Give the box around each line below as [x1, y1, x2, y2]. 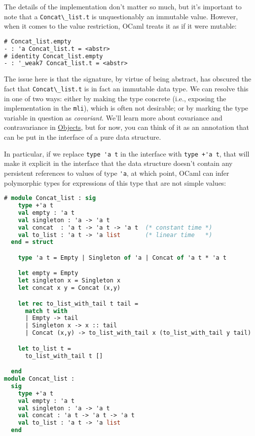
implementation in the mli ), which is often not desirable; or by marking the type [4, 103, 249, 113]
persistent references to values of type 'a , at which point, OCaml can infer [4, 167, 229, 178]
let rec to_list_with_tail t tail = [18, 300, 139, 307]
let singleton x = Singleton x [18, 277, 121, 284]
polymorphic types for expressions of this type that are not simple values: [4, 177, 226, 188]
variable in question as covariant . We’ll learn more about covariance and [4, 112, 222, 122]
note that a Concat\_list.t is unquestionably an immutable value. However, [4, 11, 238, 21]
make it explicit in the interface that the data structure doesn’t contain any [4, 158, 233, 168]
